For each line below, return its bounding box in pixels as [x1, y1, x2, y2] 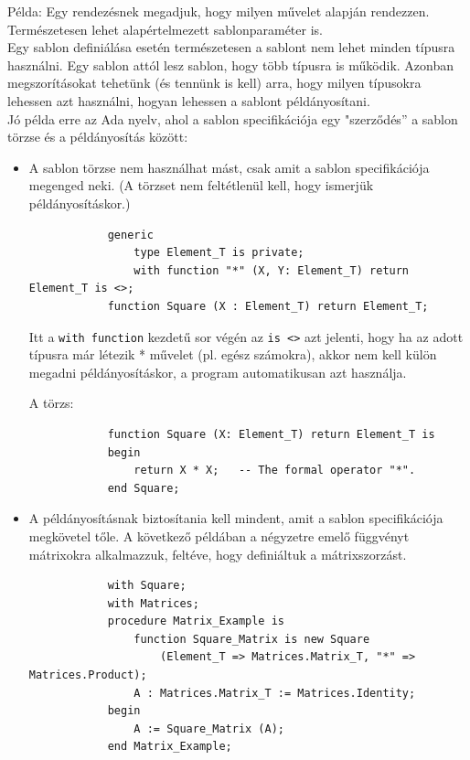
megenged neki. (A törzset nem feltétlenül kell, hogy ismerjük [28, 176, 374, 195]
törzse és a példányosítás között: [7, 127, 188, 146]
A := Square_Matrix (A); [134, 722, 284, 735]
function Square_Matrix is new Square [134, 632, 370, 646]
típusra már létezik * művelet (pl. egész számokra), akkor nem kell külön [28, 345, 437, 364]
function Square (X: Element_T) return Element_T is [107, 427, 435, 441]
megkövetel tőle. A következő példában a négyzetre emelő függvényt [28, 526, 410, 545]
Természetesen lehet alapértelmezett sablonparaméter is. [7, 19, 323, 38]
